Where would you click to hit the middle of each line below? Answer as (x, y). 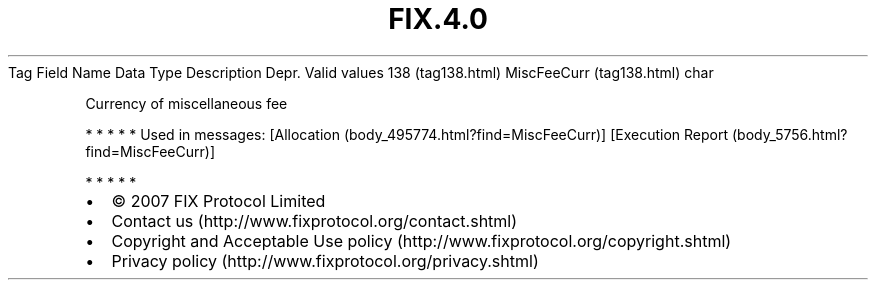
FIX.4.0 (438, 19)
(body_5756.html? (789, 134)
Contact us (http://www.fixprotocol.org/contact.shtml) (314, 220)
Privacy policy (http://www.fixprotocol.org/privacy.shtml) (325, 260)
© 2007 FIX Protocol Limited (218, 200)
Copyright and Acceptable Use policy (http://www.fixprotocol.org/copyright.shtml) (421, 240)
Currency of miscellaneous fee (186, 103)
